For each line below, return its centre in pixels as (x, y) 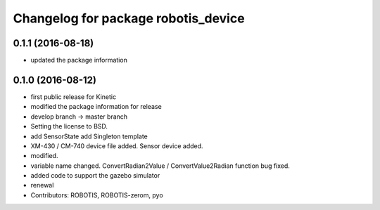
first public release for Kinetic (73, 97)
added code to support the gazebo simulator (95, 176)
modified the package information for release (96, 107)
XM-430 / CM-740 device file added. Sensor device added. (117, 146)
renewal (42, 185)
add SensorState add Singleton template (89, 136)
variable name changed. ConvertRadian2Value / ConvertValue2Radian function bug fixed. (160, 166)
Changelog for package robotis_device (129, 18)
